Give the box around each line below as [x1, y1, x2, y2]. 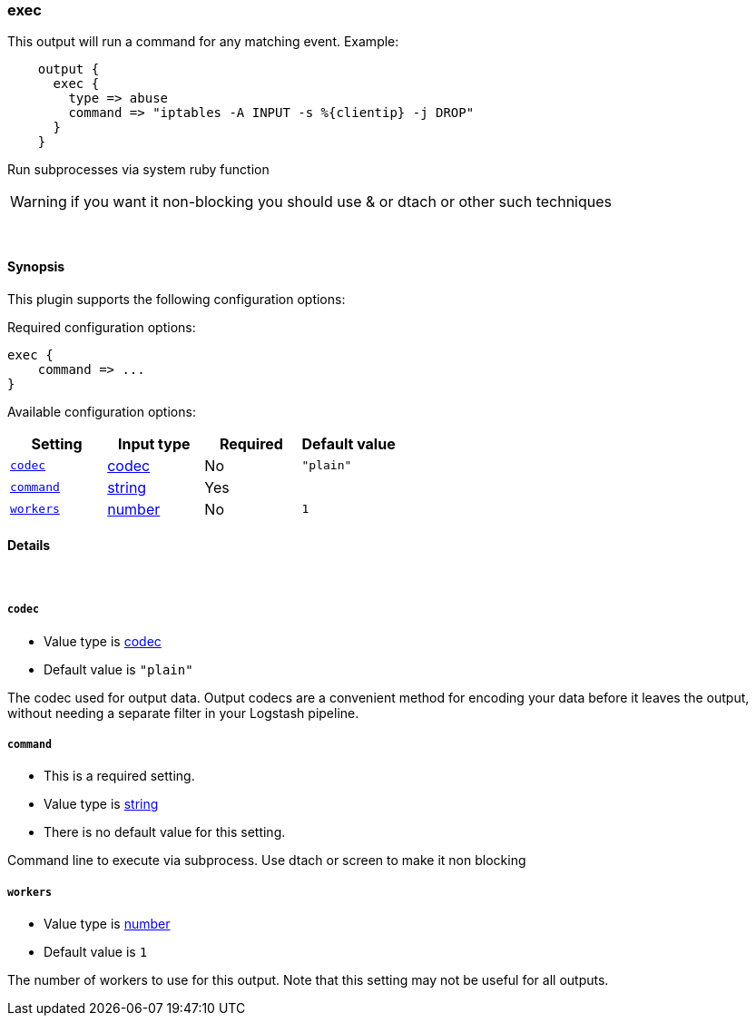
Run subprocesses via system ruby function [7, 162, 270, 178]
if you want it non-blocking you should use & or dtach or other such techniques [70, 192, 612, 211]
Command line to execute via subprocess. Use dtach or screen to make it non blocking [7, 852, 526, 869]
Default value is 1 [44, 944, 148, 960]
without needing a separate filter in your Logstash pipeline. [7, 704, 359, 721]
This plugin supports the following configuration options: [7, 290, 346, 307]
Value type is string [44, 796, 159, 812]
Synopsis [7, 258, 65, 274]
